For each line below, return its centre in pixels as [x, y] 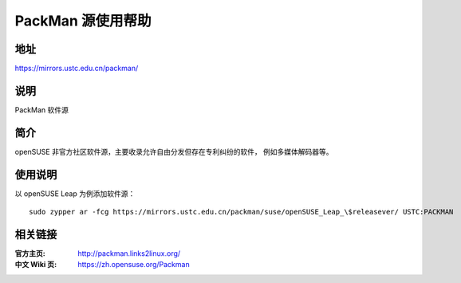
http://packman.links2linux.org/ [129, 254]
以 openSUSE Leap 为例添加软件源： [75, 193]
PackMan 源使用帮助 [83, 21]
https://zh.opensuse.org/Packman [134, 265]
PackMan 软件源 [42, 110]
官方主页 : [30, 254]
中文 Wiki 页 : [36, 265]
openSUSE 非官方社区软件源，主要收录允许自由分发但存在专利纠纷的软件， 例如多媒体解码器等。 [174, 151]
